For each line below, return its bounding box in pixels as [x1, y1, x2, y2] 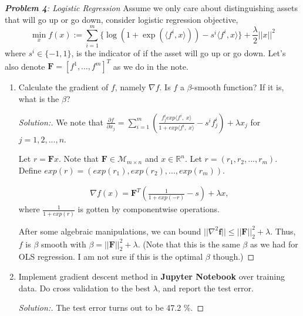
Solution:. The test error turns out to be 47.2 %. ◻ [18, 301, 204, 314]
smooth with [41, 237, 86, 250]
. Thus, [270, 225, 296, 237]
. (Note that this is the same [137, 237, 240, 250]
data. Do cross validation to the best [18, 281, 150, 294]
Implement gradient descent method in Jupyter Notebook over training [18, 270, 285, 282]
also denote [5, 60, 45, 72]
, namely [115, 81, 146, 93]
